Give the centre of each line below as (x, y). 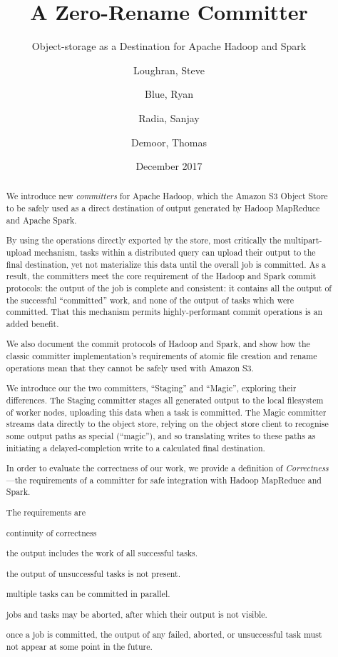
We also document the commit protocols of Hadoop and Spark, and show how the (158, 344)
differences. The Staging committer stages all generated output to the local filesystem (165, 400)
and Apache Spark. (41, 220)
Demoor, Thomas (169, 142)
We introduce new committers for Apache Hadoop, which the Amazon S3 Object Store (167, 196)
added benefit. (32, 323)
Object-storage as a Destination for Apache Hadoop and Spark (169, 46)
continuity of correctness (51, 532)
